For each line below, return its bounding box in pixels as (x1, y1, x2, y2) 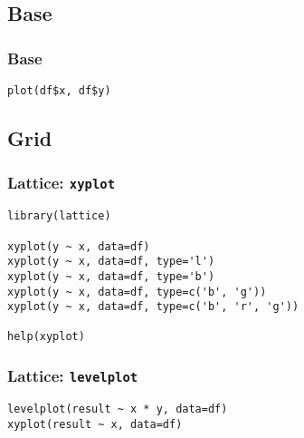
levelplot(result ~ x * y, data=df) (7, 402, 228, 415)
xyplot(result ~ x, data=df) (7, 417, 183, 431)
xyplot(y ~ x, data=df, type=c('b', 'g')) (7, 285, 267, 298)
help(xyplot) (7, 330, 85, 344)
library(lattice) (7, 209, 111, 223)
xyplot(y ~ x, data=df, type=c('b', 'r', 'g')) (7, 300, 299, 314)
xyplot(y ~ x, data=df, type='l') (7, 255, 215, 268)
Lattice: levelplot (7, 365, 138, 387)
